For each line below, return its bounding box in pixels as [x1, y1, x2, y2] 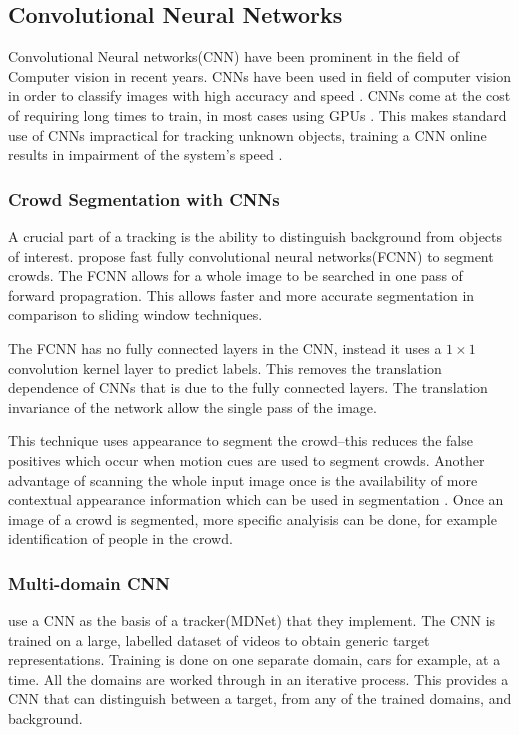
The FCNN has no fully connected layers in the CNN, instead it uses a [8, 337, 442, 358]
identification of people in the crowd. [8, 528, 233, 549]
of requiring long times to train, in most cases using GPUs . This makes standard [8, 104, 507, 125]
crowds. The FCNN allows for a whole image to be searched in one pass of [8, 265, 463, 286]
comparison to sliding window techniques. [8, 304, 263, 325]
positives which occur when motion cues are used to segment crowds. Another [8, 449, 485, 470]
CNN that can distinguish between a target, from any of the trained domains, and [8, 688, 512, 709]
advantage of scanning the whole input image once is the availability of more [8, 469, 478, 490]
